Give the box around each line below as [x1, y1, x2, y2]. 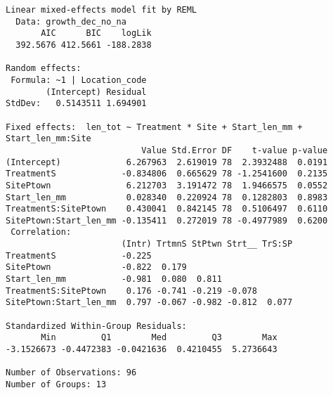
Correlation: [11, 227, 72, 238]
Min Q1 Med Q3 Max [41, 332, 277, 343]
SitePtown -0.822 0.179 [6, 262, 187, 273]
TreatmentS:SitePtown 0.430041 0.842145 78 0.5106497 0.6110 [6, 204, 328, 214]
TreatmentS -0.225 [6, 250, 152, 261]
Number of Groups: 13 [6, 380, 107, 389]
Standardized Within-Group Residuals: [6, 320, 187, 331]
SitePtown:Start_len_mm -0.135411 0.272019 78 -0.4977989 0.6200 [6, 215, 328, 226]
